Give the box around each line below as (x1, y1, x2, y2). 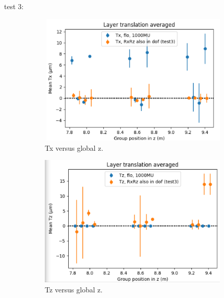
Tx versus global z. (45, 142, 103, 153)
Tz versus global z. (45, 284, 103, 294)
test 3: (4, 1, 24, 11)
